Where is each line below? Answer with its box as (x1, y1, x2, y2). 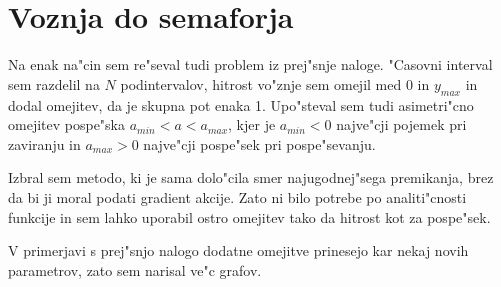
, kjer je (228, 114, 276, 135)
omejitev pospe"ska (8, 114, 125, 135)
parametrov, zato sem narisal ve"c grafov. (8, 259, 262, 280)
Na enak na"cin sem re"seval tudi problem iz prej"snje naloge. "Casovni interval (8, 54, 493, 75)
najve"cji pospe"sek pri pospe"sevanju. (143, 133, 376, 154)
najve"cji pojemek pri (336, 114, 467, 135)
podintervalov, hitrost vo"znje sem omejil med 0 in (120, 73, 430, 94)
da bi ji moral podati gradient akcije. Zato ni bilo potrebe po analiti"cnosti (8, 187, 467, 208)
